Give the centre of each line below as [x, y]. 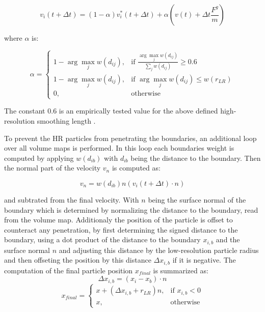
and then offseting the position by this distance [78, 260]
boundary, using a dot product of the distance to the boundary [102, 239]
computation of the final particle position [69, 270]
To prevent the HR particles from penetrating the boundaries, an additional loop [130, 138]
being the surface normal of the [197, 199]
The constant [25, 111]
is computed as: [136, 168]
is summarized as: [181, 270]
